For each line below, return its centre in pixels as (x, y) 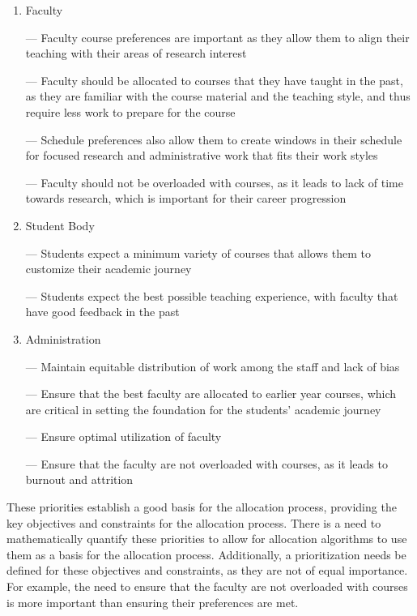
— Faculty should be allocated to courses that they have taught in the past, (214, 80)
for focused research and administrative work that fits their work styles (202, 155)
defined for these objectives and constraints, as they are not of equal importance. (207, 570)
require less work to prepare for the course (130, 111)
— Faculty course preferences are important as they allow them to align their (217, 37)
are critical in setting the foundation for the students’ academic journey (203, 409)
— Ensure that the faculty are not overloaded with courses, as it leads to (206, 463)
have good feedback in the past (102, 312)
